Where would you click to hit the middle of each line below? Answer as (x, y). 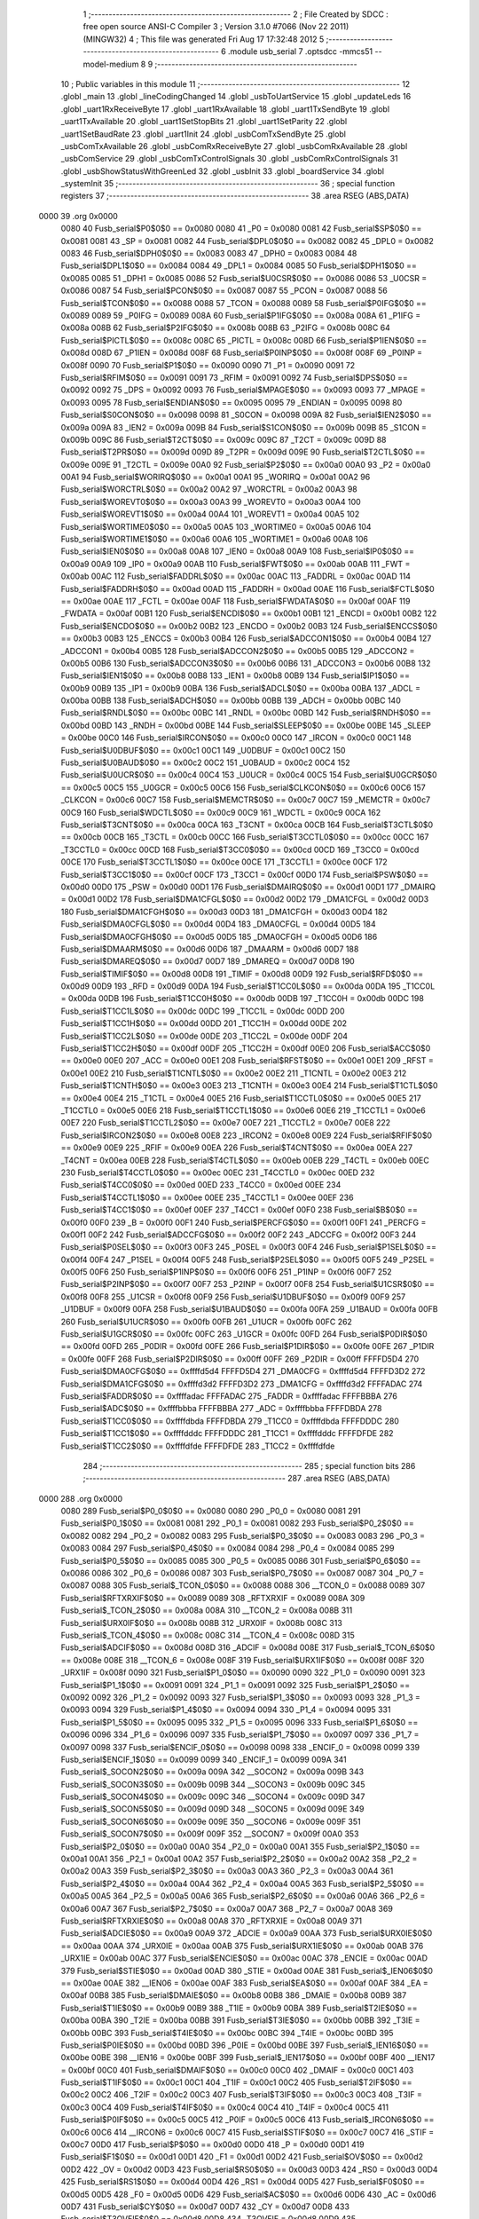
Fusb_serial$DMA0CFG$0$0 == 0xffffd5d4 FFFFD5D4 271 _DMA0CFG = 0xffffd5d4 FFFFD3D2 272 (243, 1371)
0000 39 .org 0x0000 (79, 216)
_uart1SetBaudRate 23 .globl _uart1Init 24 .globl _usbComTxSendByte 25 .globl (203, 134)
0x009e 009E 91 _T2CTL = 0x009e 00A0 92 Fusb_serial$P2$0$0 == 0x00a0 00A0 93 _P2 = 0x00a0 (246, 464)
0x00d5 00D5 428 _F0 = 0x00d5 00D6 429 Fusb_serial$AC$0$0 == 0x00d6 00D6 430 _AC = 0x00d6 (248, 2194)
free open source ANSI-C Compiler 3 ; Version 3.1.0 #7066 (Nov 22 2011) (216, 27)
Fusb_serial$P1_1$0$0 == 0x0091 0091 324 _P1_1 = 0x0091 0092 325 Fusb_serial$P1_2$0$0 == (236, 1685)
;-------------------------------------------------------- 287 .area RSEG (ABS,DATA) (236, 1479)
